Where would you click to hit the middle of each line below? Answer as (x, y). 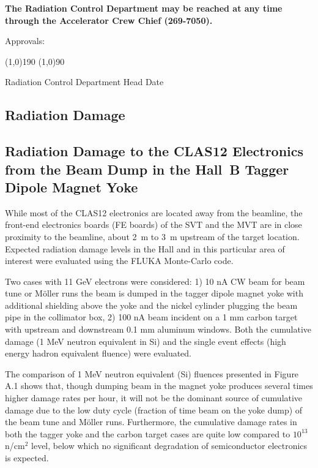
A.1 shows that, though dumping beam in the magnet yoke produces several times (159, 386)
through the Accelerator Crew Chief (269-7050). (109, 20)
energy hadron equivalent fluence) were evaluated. (98, 353)
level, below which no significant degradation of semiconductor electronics (169, 446)
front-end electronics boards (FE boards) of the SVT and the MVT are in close (153, 225)
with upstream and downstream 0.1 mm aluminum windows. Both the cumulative (158, 329)
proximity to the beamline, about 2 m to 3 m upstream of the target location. (152, 236)
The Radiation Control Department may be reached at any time (144, 8)
